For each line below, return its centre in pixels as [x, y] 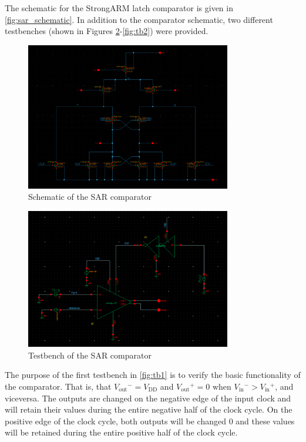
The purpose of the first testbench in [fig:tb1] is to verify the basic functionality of [153, 375]
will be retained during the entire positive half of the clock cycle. [121, 432]
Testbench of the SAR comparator [90, 355]
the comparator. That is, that [58, 386]
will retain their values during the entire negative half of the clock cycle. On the [149, 409]
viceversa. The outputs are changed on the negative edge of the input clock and [148, 398]
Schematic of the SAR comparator [90, 197]
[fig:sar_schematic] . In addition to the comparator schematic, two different [139, 19]
